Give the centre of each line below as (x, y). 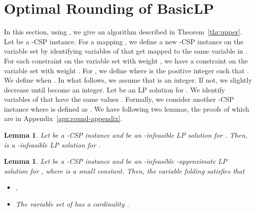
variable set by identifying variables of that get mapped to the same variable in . (126, 51)
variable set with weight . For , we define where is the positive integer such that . (127, 70)
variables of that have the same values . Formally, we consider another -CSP (119, 99)
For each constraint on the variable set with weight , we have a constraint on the (126, 60)
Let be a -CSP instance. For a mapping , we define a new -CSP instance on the (124, 41)
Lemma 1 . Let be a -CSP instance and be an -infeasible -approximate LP (116, 161)
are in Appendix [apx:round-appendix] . (63, 118)
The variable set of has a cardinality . (72, 204)
